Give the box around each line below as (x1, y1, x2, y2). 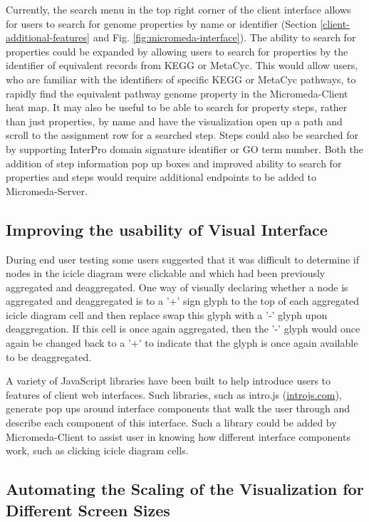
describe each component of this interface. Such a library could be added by (6, 415, 337, 430)
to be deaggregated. (6, 349, 92, 364)
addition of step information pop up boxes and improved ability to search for (6, 155, 342, 170)
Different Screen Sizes (6, 498, 170, 521)
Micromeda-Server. (6, 183, 88, 198)
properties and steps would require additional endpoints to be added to (6, 169, 317, 184)
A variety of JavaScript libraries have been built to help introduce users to (6, 373, 331, 388)
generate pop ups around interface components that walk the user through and (6, 401, 350, 416)
